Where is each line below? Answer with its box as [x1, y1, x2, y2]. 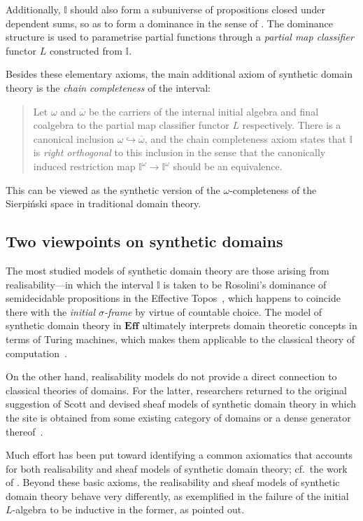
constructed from [49, 43, 122, 57]
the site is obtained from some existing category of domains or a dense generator [6, 410, 351, 424]
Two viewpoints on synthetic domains [6, 230, 283, 252]
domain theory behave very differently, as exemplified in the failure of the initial [6, 488, 349, 503]
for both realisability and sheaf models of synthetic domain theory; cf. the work [6, 461, 348, 475]
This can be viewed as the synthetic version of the [6, 182, 220, 197]
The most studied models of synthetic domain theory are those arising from [6, 263, 329, 277]
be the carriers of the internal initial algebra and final [88, 104, 319, 118]
